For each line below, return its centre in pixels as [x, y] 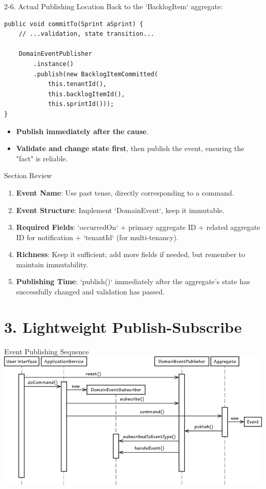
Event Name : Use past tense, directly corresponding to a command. [125, 192]
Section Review [28, 175]
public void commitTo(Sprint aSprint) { [74, 24]
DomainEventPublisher [55, 54]
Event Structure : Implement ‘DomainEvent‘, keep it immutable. [120, 210]
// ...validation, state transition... [86, 34]
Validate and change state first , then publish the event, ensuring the [130, 148]
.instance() [54, 64]
